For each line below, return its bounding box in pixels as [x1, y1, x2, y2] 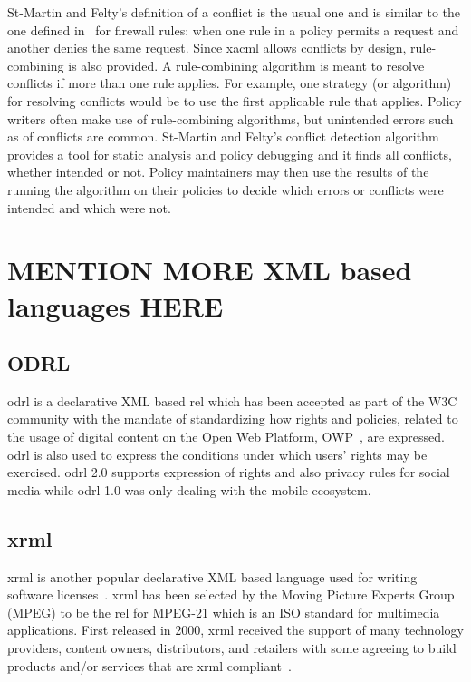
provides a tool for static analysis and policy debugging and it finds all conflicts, [7, 144, 452, 163]
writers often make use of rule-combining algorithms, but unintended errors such [7, 109, 454, 128]
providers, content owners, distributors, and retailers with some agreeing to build [7, 638, 457, 658]
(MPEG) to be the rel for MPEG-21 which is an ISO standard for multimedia [7, 602, 440, 621]
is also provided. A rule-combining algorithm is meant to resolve [68, 55, 425, 74]
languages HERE [7, 287, 224, 324]
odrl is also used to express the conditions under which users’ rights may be [7, 444, 428, 463]
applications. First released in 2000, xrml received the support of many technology [7, 620, 464, 639]
